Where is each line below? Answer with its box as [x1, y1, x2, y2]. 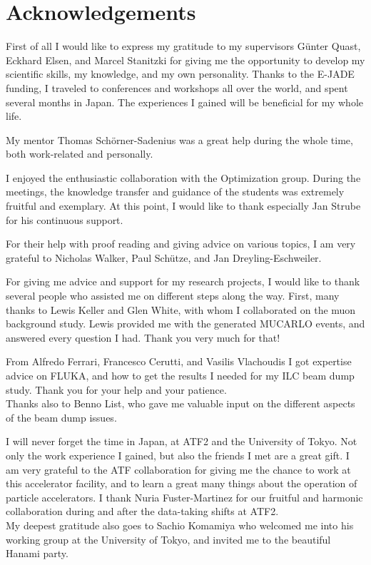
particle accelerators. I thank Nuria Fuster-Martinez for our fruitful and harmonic [6, 489, 363, 504]
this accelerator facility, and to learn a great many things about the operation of [6, 476, 357, 491]
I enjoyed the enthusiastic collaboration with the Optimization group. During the [6, 170, 361, 185]
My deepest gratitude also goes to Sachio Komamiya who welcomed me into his [6, 517, 354, 532]
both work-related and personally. [6, 146, 153, 161]
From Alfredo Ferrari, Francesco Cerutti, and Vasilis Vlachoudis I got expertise [6, 354, 352, 369]
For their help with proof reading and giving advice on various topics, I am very [6, 236, 356, 251]
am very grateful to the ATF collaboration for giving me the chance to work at [6, 462, 351, 477]
